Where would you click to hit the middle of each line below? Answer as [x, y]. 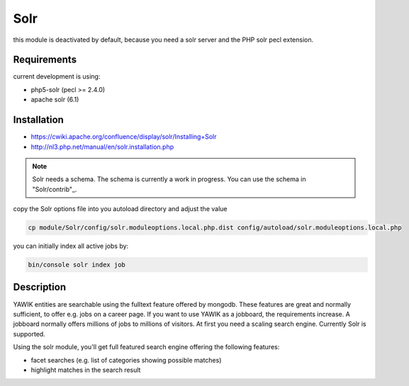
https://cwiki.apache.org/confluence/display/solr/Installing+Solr [124, 137]
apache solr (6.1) [55, 100]
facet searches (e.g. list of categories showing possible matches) [126, 360]
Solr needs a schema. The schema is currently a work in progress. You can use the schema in [169, 179]
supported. [29, 334]
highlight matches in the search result [86, 370]
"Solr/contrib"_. [55, 189]
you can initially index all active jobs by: [71, 246]
